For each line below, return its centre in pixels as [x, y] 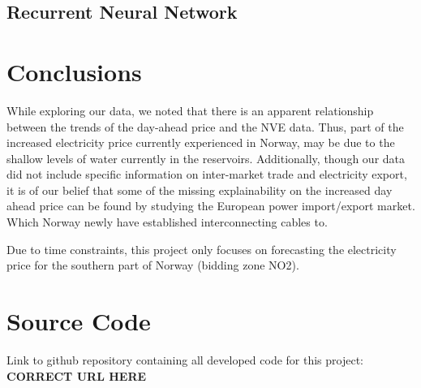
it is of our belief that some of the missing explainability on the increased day [200, 190]
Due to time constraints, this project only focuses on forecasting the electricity [202, 249]
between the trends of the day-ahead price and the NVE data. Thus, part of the [205, 126]
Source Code [79, 321]
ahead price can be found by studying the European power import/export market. [211, 206]
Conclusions [74, 71]
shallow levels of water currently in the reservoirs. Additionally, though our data [206, 158]
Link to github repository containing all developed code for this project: [185, 359]
